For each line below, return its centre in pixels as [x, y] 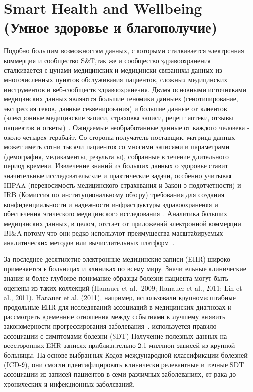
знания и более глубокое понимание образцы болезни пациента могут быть [116, 278]
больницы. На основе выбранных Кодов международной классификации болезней [126, 355]
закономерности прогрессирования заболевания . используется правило [110, 326]
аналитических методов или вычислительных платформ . [89, 242]
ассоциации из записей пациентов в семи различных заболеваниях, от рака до [120, 374]
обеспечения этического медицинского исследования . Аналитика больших [116, 214]
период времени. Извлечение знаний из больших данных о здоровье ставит [116, 166]
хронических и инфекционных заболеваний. [69, 383]
